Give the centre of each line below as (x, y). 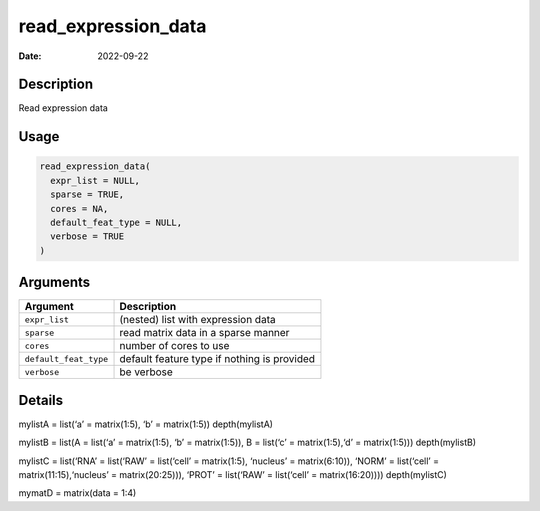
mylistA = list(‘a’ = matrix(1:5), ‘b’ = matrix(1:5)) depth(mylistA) (146, 424)
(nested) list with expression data (197, 320)
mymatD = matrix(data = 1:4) (77, 493)
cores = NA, (79, 208)
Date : (30, 56)
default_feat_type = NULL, (116, 223)
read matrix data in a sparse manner (204, 333)
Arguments (54, 282)
